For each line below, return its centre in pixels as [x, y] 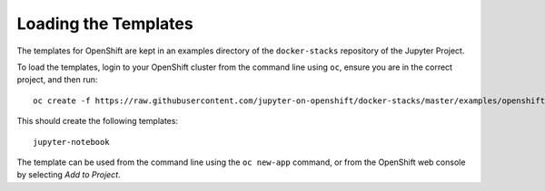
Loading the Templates [105, 24]
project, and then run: [57, 80]
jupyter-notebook [71, 142]
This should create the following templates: [98, 121]
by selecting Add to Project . [69, 175]
